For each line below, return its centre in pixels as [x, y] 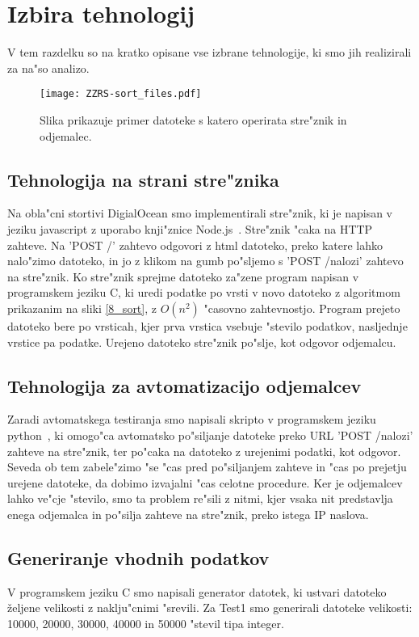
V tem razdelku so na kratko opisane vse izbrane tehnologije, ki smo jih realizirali [209, 52]
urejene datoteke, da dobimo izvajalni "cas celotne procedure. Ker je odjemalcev [205, 482]
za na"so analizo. [48, 67]
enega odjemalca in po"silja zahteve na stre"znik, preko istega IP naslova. [188, 514]
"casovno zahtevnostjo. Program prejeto [302, 308]
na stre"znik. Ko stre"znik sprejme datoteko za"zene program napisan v [183, 276]
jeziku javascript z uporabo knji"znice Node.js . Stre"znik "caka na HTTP [190, 228]
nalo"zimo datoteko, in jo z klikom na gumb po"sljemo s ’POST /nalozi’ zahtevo [205, 261]
